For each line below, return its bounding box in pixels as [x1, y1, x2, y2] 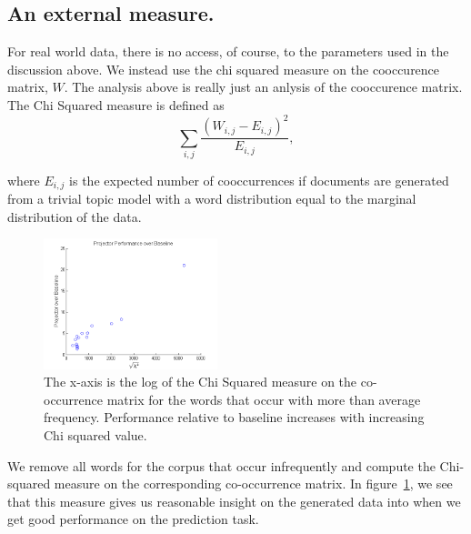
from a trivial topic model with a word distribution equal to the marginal [7, 189, 416, 208]
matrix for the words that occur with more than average [106, 389, 421, 408]
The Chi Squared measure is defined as [7, 95, 225, 114]
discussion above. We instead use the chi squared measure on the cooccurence [7, 59, 440, 78]
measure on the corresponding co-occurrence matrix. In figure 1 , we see [54, 474, 453, 493]
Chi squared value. [44, 425, 147, 444]
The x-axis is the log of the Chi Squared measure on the [44, 372, 357, 391]
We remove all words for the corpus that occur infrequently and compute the [7, 456, 436, 475]
